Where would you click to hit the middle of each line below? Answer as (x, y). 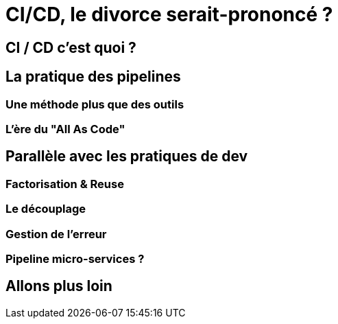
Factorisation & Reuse (65, 184)
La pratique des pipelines (93, 77)
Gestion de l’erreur (56, 234)
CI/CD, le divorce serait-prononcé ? (169, 14)
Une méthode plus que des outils (95, 104)
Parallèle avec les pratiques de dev (127, 157)
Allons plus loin (59, 286)
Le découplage (46, 209)
